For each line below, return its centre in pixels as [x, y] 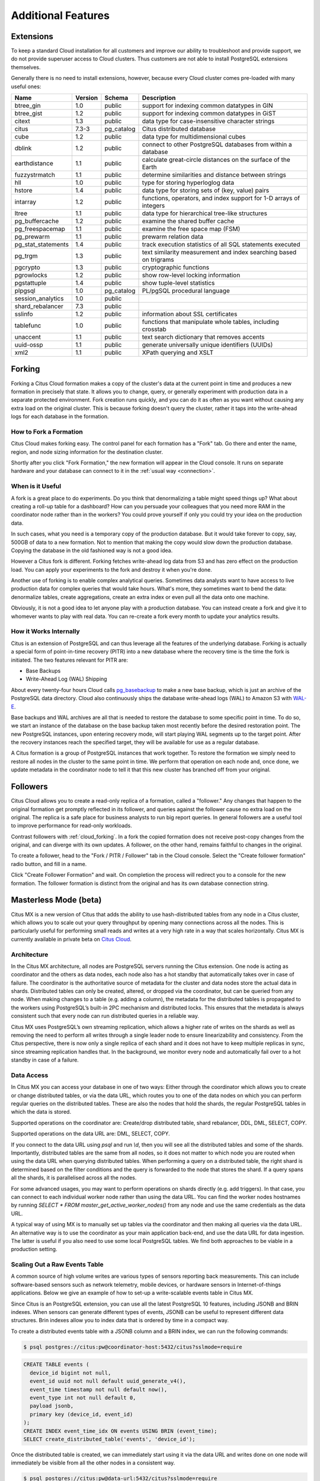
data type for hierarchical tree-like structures [205, 213]
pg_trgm [26, 256]
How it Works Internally [45, 631]
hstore [23, 191]
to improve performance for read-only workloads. [72, 826]
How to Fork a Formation [47, 431]
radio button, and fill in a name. [49, 864]
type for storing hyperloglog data [188, 182]
